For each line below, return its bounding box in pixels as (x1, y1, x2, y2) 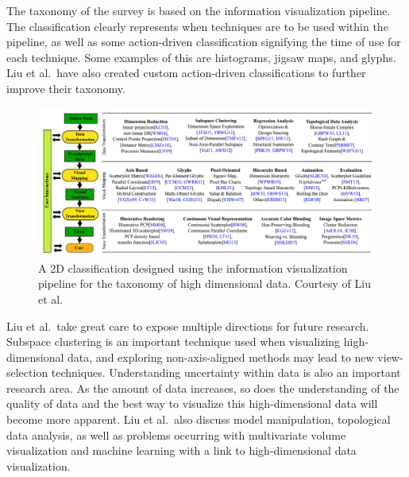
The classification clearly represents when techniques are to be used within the (6, 17, 388, 34)
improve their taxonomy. (6, 79, 125, 96)
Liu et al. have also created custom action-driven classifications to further (6, 64, 366, 81)
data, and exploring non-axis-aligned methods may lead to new (68, 348, 374, 365)
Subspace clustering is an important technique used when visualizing (6, 333, 341, 350)
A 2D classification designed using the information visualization (38, 259, 348, 276)
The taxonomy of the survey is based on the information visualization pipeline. (6, 2, 391, 18)
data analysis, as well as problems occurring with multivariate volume (6, 426, 346, 443)
